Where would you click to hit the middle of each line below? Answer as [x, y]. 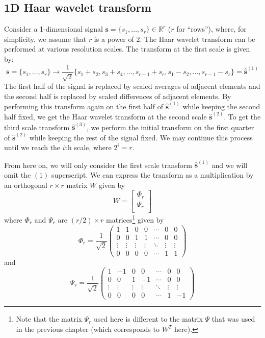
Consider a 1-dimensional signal [54, 29]
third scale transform [37, 127]
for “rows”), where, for [211, 29]
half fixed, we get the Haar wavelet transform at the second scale [105, 117]
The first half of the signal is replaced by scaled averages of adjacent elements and [132, 86]
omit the [18, 175]
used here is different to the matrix [148, 319]
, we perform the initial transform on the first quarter [170, 127]
